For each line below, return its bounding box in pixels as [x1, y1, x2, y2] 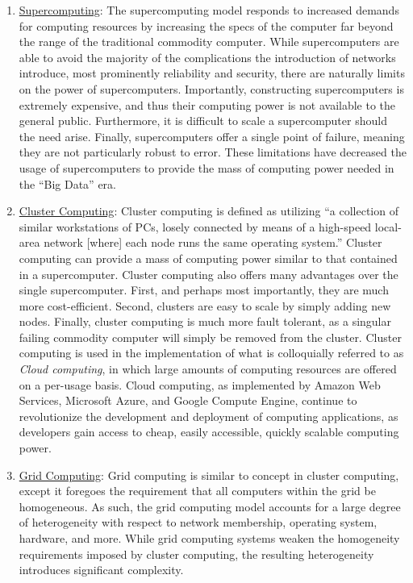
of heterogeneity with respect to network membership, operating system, [19, 514, 378, 531]
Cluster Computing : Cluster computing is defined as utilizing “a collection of [19, 202, 398, 219]
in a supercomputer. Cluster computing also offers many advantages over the [19, 265, 398, 282]
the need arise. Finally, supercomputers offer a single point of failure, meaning [19, 127, 405, 144]
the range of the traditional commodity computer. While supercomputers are [19, 33, 399, 50]
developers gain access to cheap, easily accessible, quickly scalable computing [19, 423, 399, 440]
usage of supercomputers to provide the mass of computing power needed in [19, 159, 394, 176]
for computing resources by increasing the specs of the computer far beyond [19, 17, 394, 34]
